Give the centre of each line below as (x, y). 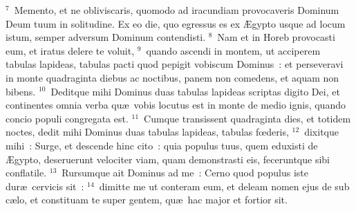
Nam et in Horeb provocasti (276, 37)
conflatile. (26, 173)
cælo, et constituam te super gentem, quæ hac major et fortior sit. (147, 200)
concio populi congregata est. (67, 118)
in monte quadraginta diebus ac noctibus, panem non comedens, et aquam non (172, 77)
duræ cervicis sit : (45, 186)
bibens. (21, 91)
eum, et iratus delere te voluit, (70, 50)
